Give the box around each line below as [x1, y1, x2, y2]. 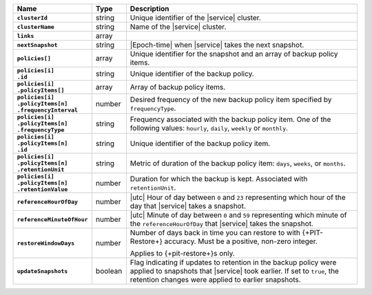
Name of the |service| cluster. [130, 22, 227, 31]
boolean [95, 266, 123, 276]
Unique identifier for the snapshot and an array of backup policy [130, 49, 338, 59]
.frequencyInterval [17, 107, 79, 114]
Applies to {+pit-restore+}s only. [130, 249, 236, 258]
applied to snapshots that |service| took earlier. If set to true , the [130, 266, 339, 276]
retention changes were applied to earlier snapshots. [130, 275, 301, 284]
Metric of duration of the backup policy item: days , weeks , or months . [130, 159, 346, 168]
